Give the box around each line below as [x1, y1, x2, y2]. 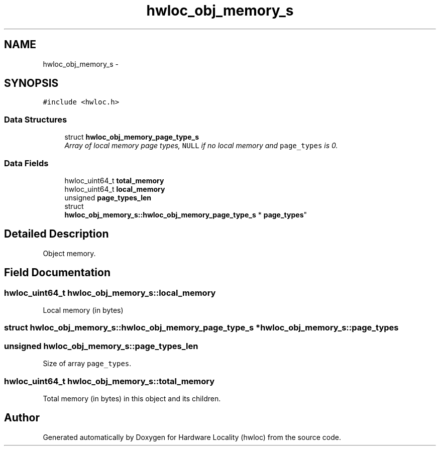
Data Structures [4, 114, 67, 125]
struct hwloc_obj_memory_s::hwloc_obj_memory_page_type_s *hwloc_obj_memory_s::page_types [4, 322, 399, 333]
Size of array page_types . [43, 359, 132, 368]
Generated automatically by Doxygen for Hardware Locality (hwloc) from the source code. [43, 432, 341, 441]
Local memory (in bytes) [43, 306, 124, 314]
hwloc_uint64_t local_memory [64, 184, 165, 193]
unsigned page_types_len [64, 193, 152, 202]
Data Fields [4, 158, 49, 168]
